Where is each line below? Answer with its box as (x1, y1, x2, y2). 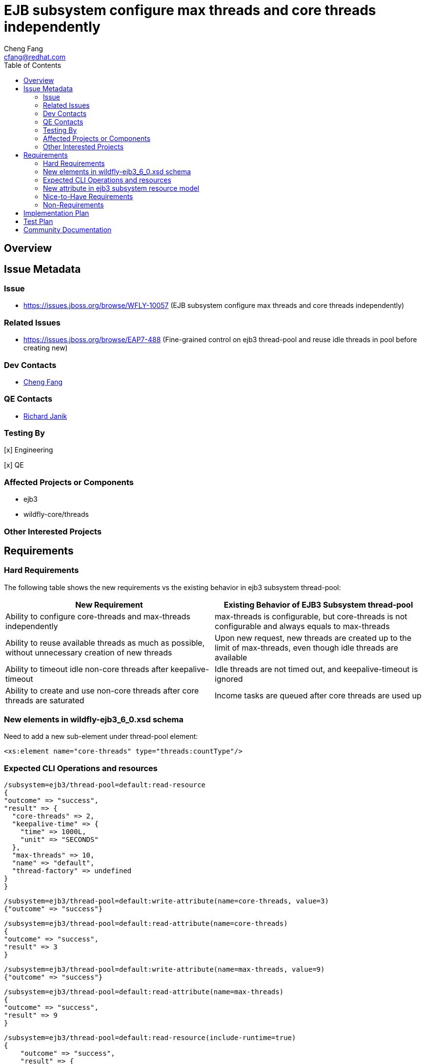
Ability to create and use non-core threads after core (5, 685, 199, 696)
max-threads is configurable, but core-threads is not (215, 611, 407, 621)
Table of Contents (4, 61, 61, 69)
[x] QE (4, 461, 24, 470)
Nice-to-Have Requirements (43, 192, 133, 201)
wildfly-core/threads (23, 510, 89, 519)
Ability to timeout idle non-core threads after (5, 664, 168, 674)
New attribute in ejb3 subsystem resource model (43, 184, 200, 192)
